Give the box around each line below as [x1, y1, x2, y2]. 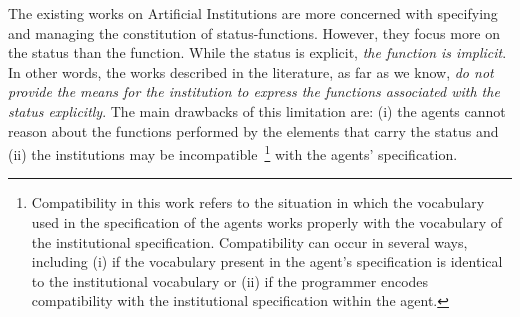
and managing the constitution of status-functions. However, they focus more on [8, 22, 501, 43]
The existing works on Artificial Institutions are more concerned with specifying [8, 3, 498, 23]
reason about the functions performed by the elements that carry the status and [8, 120, 499, 141]
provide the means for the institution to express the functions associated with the [8, 81, 500, 102]
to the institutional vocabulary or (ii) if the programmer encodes [31, 270, 429, 291]
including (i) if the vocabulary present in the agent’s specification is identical [31, 251, 503, 272]
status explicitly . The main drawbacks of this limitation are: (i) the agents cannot [8, 100, 506, 121]
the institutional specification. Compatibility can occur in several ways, [31, 231, 468, 252]
